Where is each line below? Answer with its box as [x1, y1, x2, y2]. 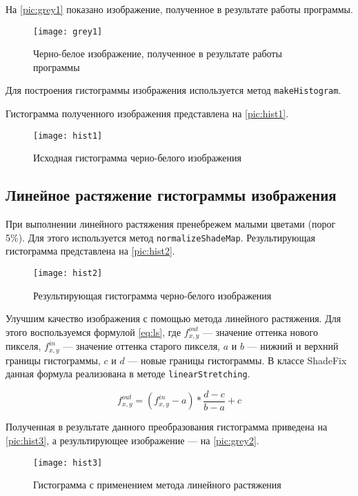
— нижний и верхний [247, 339, 339, 353]
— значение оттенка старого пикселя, [63, 339, 220, 353]
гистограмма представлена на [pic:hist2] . [6, 244, 175, 258]
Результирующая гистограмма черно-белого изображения [33, 288, 272, 302]
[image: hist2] [33, 268, 103, 278]
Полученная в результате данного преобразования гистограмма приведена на [6, 419, 328, 434]
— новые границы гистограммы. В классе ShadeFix [128, 353, 347, 367]
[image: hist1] [33, 130, 103, 141]
